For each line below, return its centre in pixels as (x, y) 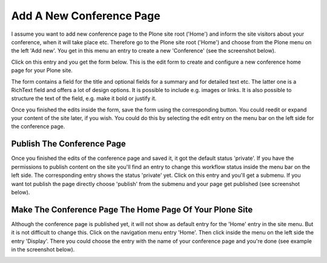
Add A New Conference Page (86, 16)
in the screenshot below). (43, 249)
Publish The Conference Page (69, 144)
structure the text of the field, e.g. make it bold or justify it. (84, 98)
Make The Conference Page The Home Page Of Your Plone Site (132, 209)
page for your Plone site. (42, 70)
